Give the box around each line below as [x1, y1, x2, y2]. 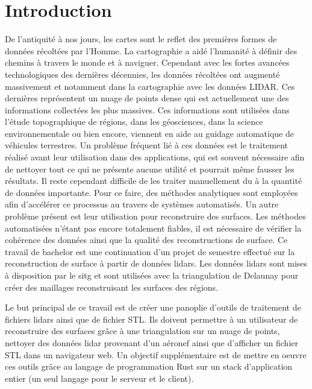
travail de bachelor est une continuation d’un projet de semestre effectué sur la [5, 245, 295, 258]
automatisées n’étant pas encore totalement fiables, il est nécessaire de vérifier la [5, 221, 302, 234]
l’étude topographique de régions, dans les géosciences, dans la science [5, 115, 263, 128]
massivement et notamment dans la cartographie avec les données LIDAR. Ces [5, 80, 295, 92]
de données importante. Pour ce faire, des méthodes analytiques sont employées [5, 186, 298, 198]
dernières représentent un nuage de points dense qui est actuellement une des [5, 92, 289, 104]
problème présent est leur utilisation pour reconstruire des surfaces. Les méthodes [5, 210, 306, 223]
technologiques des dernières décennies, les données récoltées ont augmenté [5, 68, 280, 80]
